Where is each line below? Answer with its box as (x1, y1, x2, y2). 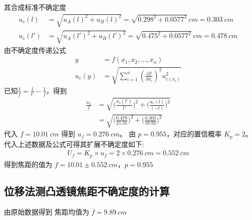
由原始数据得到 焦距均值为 (4, 206, 89, 217)
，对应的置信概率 (166, 129, 222, 139)
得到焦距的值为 (4, 159, 52, 169)
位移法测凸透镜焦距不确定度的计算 (4, 183, 170, 198)
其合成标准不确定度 (4, 2, 66, 12)
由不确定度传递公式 (4, 44, 66, 55)
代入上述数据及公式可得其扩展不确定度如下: (4, 138, 144, 149)
